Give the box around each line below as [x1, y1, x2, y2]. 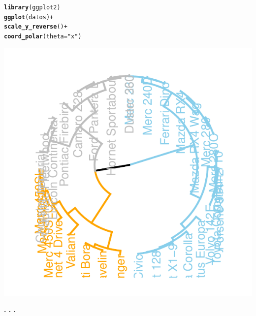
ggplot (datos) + [4, 13, 54, 21]
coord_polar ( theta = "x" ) [4, 32, 82, 40]
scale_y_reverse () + [4, 23, 67, 31]
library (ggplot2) [4, 4, 61, 11]
